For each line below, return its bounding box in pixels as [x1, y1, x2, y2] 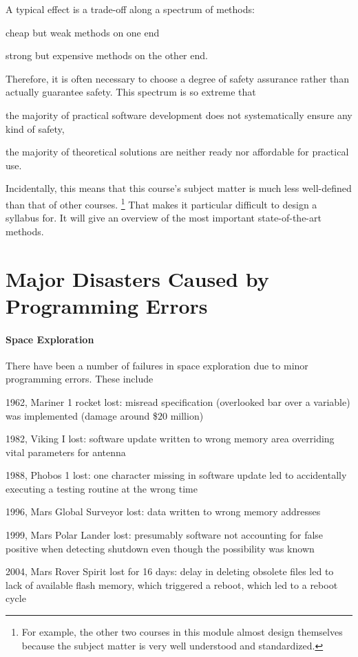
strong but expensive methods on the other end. [6, 48, 208, 63]
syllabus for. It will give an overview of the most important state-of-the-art [6, 211, 322, 225]
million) [170, 408, 204, 422]
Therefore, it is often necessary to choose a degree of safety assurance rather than [6, 71, 349, 85]
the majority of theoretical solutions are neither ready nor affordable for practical [6, 144, 349, 159]
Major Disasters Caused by [6, 264, 269, 292]
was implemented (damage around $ [6, 408, 158, 422]
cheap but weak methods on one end [6, 25, 160, 39]
